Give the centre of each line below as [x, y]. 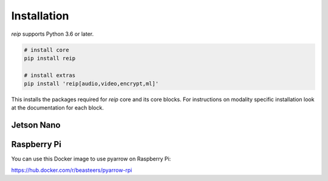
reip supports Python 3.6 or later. [53, 34]
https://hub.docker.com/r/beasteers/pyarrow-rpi [72, 170]
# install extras [50, 75]
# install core [46, 50]
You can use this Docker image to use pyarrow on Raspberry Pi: [91, 159]
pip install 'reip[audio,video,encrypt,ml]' [91, 84]
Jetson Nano [36, 125]
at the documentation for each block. [58, 108]
